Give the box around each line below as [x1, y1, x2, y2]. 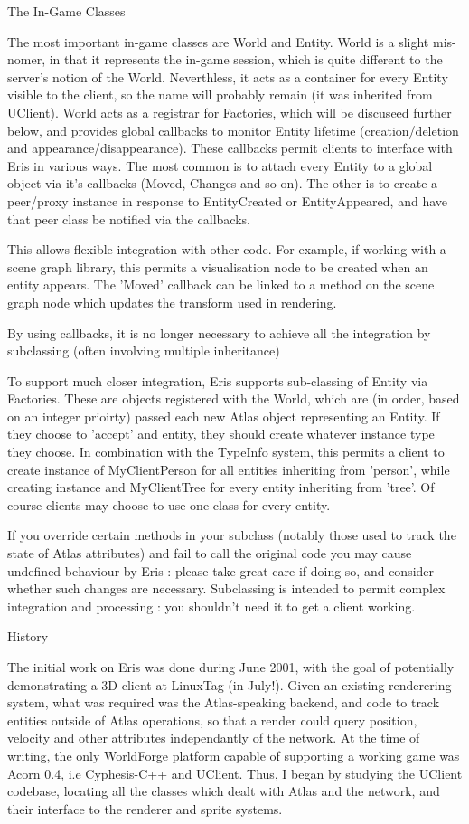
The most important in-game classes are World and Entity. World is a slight [7, 32, 429, 51]
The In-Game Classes [7, 2, 126, 20]
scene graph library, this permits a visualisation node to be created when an [7, 257, 428, 276]
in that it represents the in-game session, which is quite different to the [49, 50, 443, 69]
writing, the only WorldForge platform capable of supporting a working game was [7, 745, 460, 764]
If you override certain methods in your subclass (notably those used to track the [7, 526, 456, 545]
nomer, [7, 50, 46, 69]
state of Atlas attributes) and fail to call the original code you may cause [7, 544, 412, 563]
